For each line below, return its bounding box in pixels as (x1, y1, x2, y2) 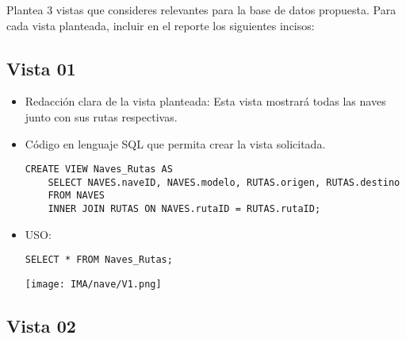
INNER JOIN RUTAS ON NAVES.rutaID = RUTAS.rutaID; (48, 203, 321, 215)
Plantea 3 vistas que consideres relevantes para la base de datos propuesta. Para (6, 2, 396, 17)
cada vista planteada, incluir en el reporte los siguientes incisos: (6, 17, 315, 33)
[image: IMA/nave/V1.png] (25, 279, 162, 291)
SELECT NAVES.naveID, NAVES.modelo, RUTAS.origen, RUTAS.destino (48, 176, 400, 188)
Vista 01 (6, 56, 76, 80)
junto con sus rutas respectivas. (25, 108, 178, 125)
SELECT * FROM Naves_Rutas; (25, 254, 173, 266)
